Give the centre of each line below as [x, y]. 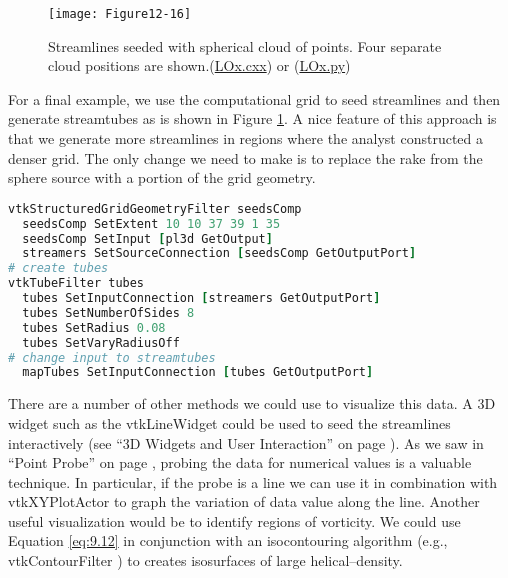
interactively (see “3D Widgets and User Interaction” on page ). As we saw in [246, 442]
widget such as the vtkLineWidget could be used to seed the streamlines [229, 422]
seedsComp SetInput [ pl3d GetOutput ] [147, 238]
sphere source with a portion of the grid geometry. [162, 177]
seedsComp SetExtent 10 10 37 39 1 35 [151, 223]
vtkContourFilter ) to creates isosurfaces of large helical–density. [205, 560]
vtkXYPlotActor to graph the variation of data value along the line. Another [244, 501]
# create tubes [58, 268]
